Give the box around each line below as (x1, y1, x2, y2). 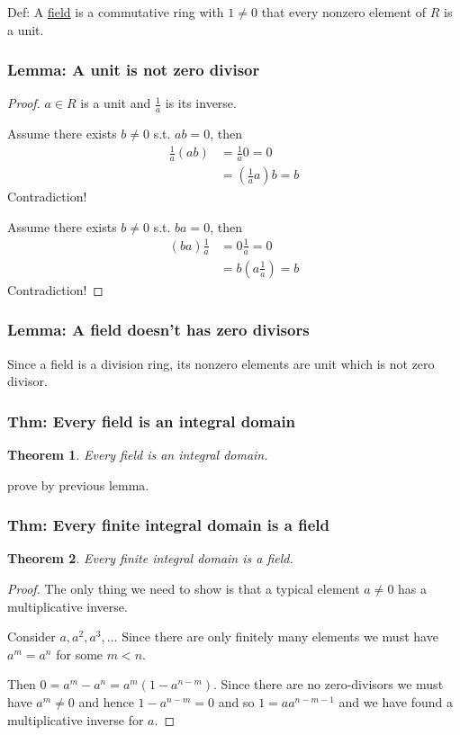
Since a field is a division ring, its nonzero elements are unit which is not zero (7, 354, 435, 372)
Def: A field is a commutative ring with (7, 3, 224, 21)
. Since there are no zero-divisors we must (213, 675, 444, 694)
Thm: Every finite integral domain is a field (7, 514, 329, 536)
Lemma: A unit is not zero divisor (7, 58, 260, 81)
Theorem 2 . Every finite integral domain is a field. (7, 549, 293, 568)
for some (56, 644, 104, 663)
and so (218, 693, 255, 712)
